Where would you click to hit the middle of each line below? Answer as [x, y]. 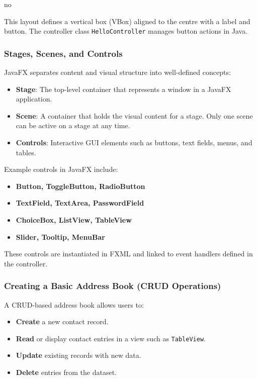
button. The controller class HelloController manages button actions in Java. [126, 31]
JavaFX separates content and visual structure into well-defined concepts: [117, 72]
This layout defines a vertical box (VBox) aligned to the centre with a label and [127, 21]
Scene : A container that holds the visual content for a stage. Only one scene [134, 115]
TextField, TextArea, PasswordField [80, 203]
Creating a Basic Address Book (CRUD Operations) [113, 286]
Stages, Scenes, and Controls [63, 53]
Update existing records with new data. [78, 355]
